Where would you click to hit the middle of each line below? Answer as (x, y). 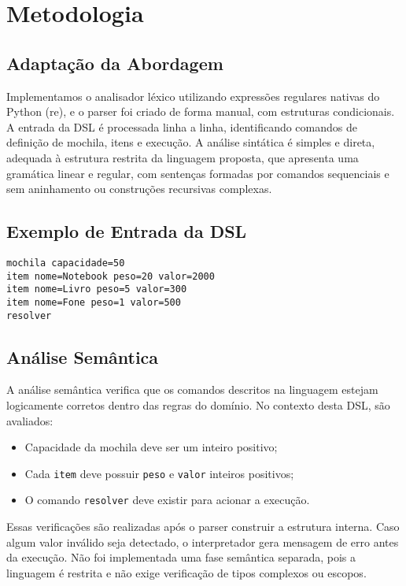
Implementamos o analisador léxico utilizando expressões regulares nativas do (193, 96)
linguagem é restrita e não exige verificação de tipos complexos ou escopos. (186, 572)
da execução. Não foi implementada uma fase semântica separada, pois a (181, 557)
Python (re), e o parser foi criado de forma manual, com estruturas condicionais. (201, 111)
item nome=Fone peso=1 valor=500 (94, 302)
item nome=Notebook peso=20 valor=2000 (111, 276)
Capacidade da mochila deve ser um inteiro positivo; (151, 447)
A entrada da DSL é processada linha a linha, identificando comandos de (182, 126)
